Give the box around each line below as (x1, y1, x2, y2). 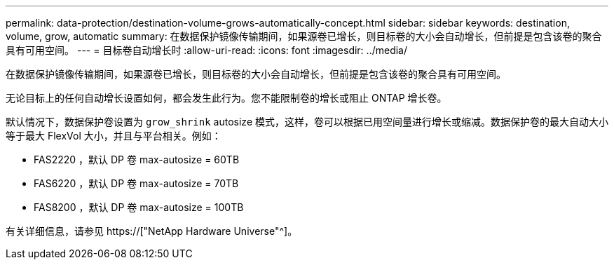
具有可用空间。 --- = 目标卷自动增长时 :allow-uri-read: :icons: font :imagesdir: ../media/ (6, 44, 408, 56)
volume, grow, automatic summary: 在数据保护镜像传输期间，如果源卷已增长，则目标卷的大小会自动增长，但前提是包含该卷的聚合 (6, 30, 602, 42)
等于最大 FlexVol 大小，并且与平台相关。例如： (6, 130, 221, 142)
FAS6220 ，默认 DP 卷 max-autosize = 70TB (34, 177, 239, 189)
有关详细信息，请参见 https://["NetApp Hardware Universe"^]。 (6, 225, 298, 237)
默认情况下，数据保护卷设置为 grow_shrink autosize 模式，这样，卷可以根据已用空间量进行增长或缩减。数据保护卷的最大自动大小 (6, 116, 608, 128)
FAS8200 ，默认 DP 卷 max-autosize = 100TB (34, 201, 244, 213)
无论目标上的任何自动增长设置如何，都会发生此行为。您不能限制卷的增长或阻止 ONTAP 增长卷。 (6, 92, 447, 104)
